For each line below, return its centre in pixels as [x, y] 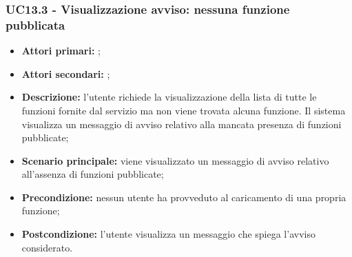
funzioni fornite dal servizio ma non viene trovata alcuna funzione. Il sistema [184, 110]
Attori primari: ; [61, 51]
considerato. [47, 247]
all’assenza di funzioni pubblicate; [93, 174]
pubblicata [35, 24]
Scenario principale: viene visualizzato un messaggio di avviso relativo [175, 160]
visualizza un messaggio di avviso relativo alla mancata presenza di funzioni [182, 124]
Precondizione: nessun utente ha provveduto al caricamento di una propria [184, 197]
